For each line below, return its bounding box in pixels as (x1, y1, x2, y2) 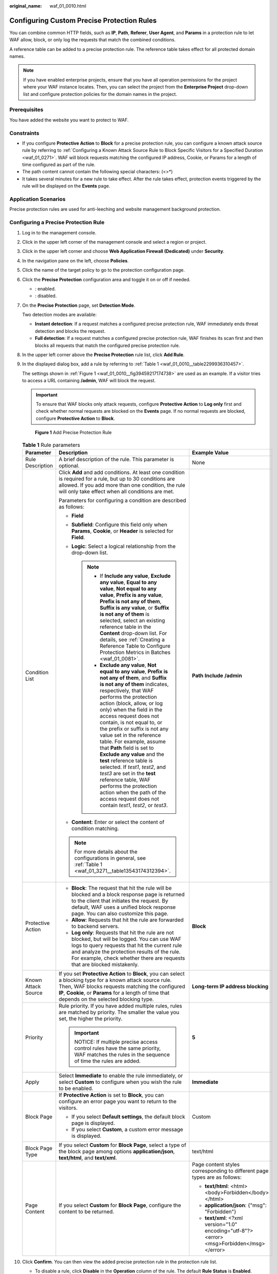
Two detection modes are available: (22, 311, 97, 318)
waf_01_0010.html (49, 3, 87, 9)
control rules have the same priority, (74, 1045, 161, 1052)
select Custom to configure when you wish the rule (59, 1078, 182, 1085)
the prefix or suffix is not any (99, 725, 169, 732)
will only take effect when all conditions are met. (59, 488, 174, 495)
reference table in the (99, 623, 151, 630)
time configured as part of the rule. (22, 162, 96, 168)
